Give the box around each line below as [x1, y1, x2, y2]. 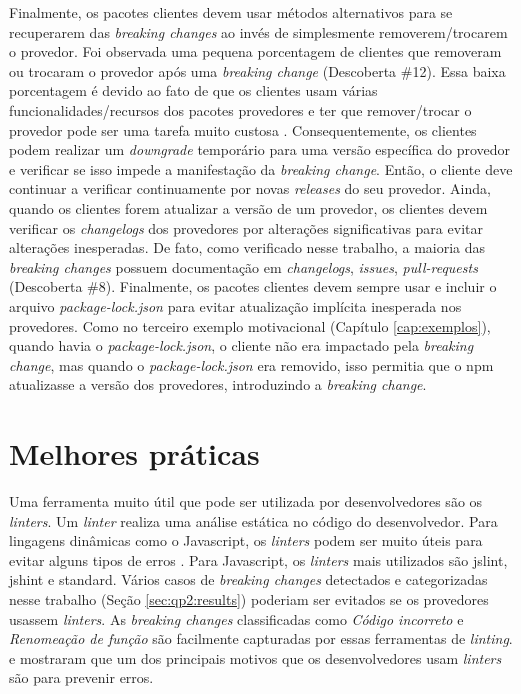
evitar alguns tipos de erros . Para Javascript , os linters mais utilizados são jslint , [9, 549, 508, 570]
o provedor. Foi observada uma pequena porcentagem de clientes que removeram [9, 41, 502, 62]
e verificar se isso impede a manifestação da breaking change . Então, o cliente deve [9, 158, 513, 179]
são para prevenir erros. [9, 667, 154, 688]
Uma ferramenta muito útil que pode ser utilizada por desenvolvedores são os [9, 491, 483, 511]
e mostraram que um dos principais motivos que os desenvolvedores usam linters [9, 647, 502, 668]
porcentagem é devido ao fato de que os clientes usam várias [9, 80, 378, 101]
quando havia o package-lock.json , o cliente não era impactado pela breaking [9, 335, 474, 356]
